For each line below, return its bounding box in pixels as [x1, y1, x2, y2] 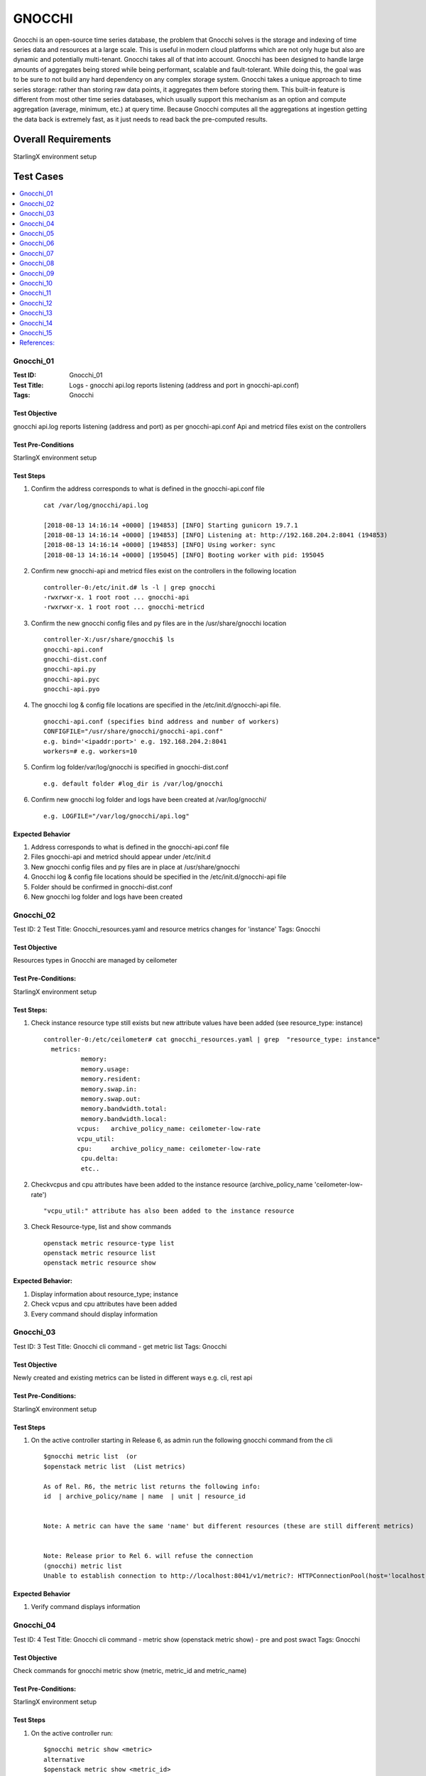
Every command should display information [31, 1309, 158, 1318]
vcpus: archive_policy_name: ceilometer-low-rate [77, 1125, 261, 1133]
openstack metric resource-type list [43, 1239, 175, 1247]
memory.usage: [80, 1065, 130, 1073]
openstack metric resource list [43, 1249, 156, 1257]
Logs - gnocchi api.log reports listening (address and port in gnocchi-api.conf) [69, 381, 300, 389]
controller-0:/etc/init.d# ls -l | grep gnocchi [43, 583, 216, 591]
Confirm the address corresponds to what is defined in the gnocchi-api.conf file [31, 484, 266, 493]
